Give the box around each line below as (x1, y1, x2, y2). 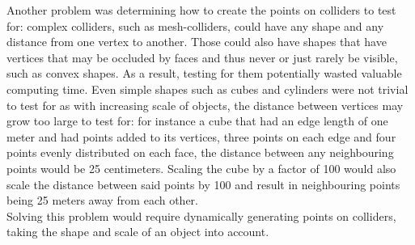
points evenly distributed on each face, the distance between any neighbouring (6, 144, 394, 161)
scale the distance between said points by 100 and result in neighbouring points (6, 175, 400, 192)
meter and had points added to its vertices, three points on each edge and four (6, 128, 396, 145)
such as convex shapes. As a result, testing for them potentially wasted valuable (6, 65, 402, 82)
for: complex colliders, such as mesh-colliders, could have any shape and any (6, 17, 384, 34)
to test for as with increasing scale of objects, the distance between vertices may (6, 96, 404, 113)
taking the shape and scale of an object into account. (6, 223, 269, 240)
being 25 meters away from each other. (6, 192, 198, 209)
